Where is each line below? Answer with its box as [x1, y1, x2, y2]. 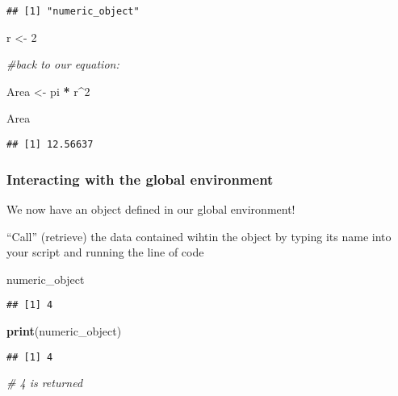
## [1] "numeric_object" [6, 6, 140, 17]
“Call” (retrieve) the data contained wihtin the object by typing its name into [6, 227, 392, 244]
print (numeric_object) [6, 322, 122, 339]
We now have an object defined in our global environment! [6, 200, 295, 217]
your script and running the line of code [6, 244, 204, 261]
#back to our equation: [6, 56, 119, 73]
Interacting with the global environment [6, 169, 274, 189]
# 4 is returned [6, 374, 83, 391]
